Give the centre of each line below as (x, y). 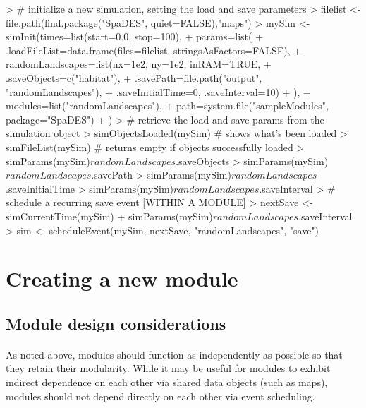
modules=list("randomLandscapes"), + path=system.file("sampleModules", (167, 106)
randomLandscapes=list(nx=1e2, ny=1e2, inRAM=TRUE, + (139, 64)
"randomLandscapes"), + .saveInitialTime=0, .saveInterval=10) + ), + (158, 91)
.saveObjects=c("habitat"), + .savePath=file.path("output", (134, 77)
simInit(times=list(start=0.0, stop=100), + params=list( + (135, 36)
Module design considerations (116, 323)
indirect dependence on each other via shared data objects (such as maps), (167, 382)
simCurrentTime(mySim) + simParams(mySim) (109, 216)
